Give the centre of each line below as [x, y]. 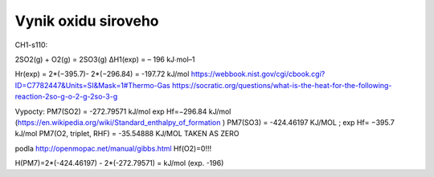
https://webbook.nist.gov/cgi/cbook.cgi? [258, 74]
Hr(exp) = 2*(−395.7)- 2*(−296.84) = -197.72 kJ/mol [102, 74]
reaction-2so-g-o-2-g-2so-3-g [66, 97]
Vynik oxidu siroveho [87, 21]
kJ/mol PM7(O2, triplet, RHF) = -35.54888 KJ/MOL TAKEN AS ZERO [127, 134]
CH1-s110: [31, 45]
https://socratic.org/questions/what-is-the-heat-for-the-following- [282, 85]
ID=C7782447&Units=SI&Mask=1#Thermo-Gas [92, 85]
